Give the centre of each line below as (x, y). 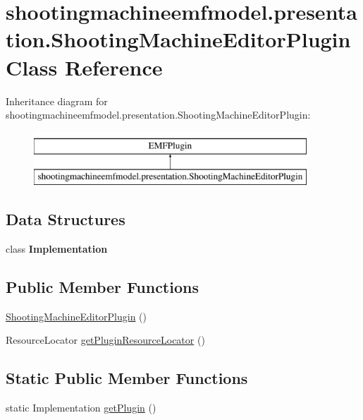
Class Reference (84, 67)
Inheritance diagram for (57, 101)
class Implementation (57, 249)
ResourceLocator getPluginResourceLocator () (105, 340)
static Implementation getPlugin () (81, 408)
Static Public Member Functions (127, 378)
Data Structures (66, 219)
